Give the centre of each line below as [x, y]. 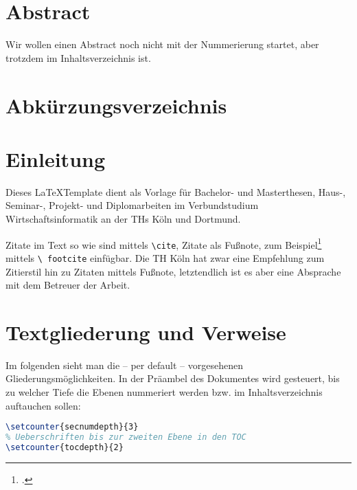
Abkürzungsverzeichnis [116, 105]
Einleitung [56, 158]
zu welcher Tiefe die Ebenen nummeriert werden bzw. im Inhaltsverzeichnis [164, 392]
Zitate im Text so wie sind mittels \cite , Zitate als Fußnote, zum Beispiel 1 [164, 243]
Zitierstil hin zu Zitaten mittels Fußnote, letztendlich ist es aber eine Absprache [173, 271]
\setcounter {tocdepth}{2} [65, 447]
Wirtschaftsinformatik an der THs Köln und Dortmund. [123, 219]
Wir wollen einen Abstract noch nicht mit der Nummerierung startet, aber [162, 44]
